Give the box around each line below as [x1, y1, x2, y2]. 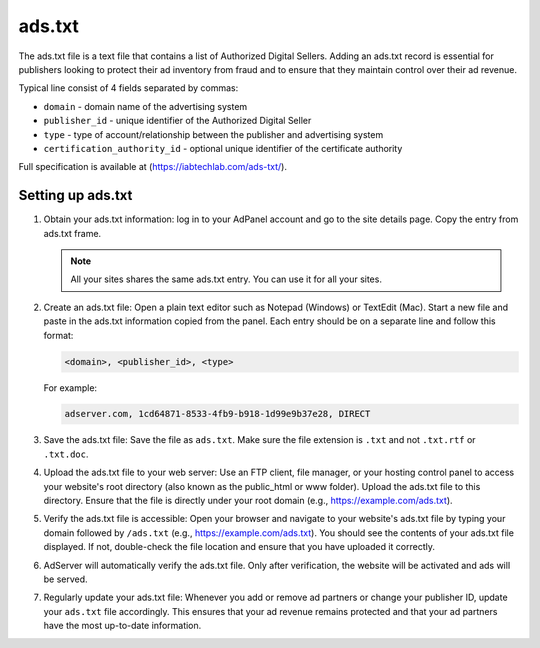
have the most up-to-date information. [43, 620, 202, 632]
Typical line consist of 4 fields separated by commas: [18, 82, 239, 94]
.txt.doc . [43, 448, 89, 460]
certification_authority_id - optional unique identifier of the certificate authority [43, 142, 403, 154]
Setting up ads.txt [18, 187, 133, 204]
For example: [43, 381, 98, 394]
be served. [43, 573, 89, 585]
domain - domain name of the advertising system [43, 100, 248, 112]
